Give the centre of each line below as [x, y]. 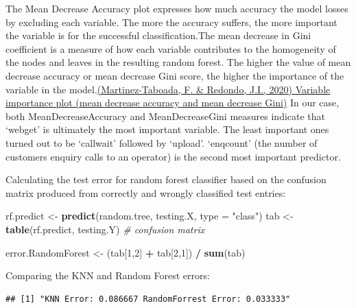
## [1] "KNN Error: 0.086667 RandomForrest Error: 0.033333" [148, 299]
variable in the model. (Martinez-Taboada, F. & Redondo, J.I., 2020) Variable [168, 89]
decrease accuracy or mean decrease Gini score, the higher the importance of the [175, 75]
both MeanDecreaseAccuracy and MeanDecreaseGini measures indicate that [166, 116]
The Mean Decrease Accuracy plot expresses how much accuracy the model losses [177, 8]
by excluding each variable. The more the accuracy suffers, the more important [171, 22]
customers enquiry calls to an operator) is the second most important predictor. [173, 156]
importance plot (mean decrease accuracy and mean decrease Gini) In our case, [173, 103]
